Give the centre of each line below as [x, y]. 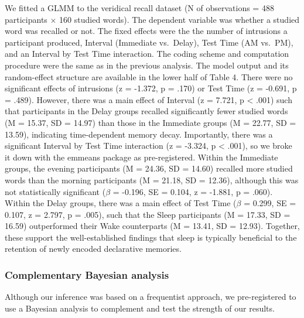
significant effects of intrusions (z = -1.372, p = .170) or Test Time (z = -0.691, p [151, 88]
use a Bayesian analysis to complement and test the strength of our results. [140, 308]
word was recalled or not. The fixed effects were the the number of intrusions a [146, 31]
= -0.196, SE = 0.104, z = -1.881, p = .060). [193, 191]
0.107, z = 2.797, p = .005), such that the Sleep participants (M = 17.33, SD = [148, 214]
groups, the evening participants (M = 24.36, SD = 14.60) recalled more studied [149, 168]
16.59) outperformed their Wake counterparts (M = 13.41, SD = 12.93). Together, [152, 226]
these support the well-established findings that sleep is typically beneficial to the [151, 237]
